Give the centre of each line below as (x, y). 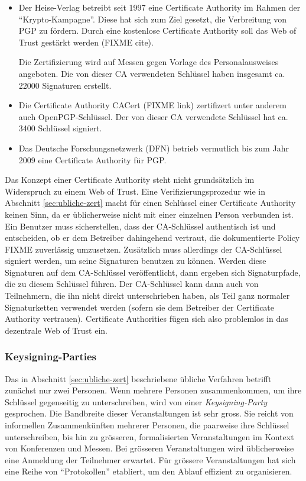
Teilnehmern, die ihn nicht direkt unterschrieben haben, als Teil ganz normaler (147, 296)
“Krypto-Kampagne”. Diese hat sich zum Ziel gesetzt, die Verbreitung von (152, 19)
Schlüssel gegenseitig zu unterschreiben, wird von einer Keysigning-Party (136, 401)
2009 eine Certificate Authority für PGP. (92, 159)
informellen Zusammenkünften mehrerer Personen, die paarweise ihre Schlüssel (147, 425)
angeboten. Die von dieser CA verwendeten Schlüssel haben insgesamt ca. (152, 73)
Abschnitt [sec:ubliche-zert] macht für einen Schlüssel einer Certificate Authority (150, 203)
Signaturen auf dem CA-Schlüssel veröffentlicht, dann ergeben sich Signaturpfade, (153, 272)
